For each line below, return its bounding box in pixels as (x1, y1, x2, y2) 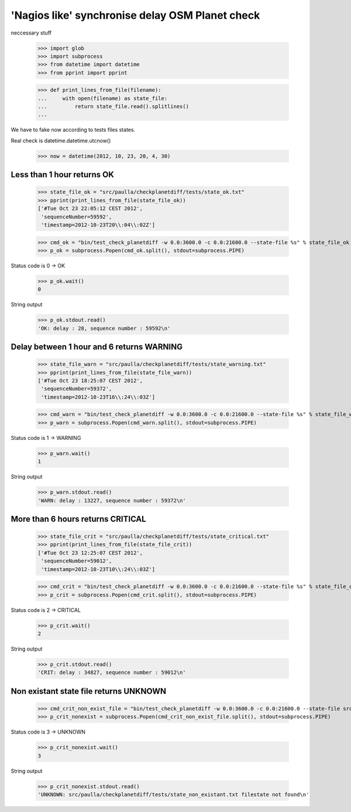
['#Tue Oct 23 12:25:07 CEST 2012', (37, 549, 143, 556)
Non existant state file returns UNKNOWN (11, 686, 167, 696)
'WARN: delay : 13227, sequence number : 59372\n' (37, 497, 187, 504)
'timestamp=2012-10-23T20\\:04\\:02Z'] (41, 221, 155, 228)
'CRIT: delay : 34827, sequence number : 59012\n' (37, 669, 187, 676)
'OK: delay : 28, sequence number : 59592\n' (37, 325, 171, 332)
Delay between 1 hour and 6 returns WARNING (11, 342, 183, 352)
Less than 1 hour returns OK (11, 170, 114, 180)
